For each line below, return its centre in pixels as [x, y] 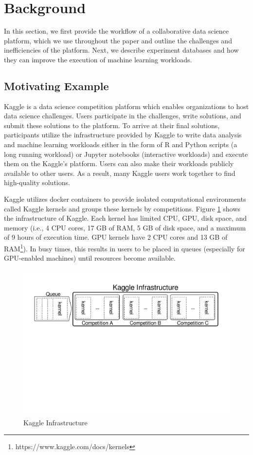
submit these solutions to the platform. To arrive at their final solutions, [112, 125]
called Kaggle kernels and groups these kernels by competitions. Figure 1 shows [122, 208]
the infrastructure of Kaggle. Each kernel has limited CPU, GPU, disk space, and [125, 218]
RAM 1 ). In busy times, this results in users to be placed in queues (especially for [125, 248]
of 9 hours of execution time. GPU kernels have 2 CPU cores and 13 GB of [116, 237]
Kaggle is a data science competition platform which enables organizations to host [126, 106]
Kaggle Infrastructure [55, 423]
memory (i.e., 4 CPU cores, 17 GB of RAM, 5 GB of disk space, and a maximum [125, 227]
